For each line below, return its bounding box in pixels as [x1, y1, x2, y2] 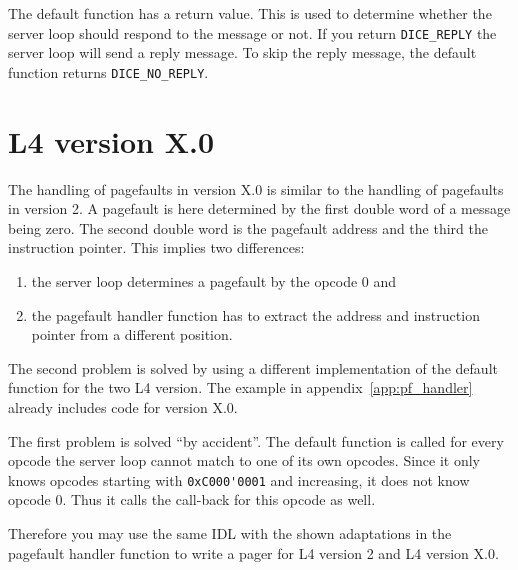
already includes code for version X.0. [8, 396, 238, 417]
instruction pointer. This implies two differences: [8, 237, 305, 258]
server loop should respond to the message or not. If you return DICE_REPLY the [8, 22, 497, 43]
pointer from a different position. [31, 324, 233, 345]
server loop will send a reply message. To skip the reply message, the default [8, 42, 477, 63]
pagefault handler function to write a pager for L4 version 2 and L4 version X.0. [8, 542, 499, 563]
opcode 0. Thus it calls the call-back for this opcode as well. [8, 489, 376, 510]
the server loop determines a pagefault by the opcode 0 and [31, 271, 397, 291]
